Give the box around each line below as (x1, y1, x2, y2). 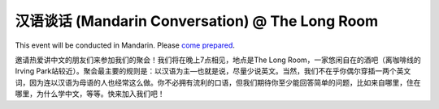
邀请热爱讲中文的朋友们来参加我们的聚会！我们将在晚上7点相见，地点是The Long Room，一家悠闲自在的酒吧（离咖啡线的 (15, 55, 422, 65)
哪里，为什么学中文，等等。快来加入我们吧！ (15, 89, 165, 99)
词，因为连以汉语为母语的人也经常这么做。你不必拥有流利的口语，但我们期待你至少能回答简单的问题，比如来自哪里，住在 (15, 78, 421, 87)
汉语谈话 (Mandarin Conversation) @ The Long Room (15, 12, 379, 30)
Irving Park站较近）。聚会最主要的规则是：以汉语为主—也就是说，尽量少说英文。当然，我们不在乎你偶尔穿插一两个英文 (15, 66, 411, 76)
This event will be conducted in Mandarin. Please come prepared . (15, 40, 236, 50)
